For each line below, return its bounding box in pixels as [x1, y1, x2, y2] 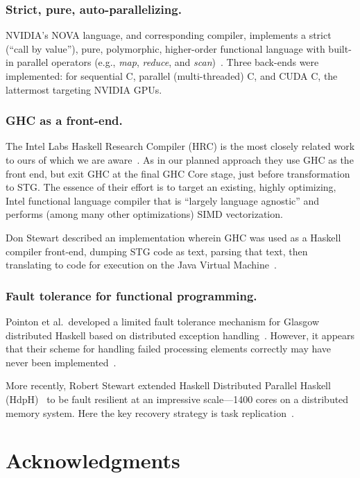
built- [328, 41, 352, 56]
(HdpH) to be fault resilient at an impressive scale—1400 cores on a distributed [6, 391, 349, 406]
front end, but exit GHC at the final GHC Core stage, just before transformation [6, 166, 350, 180]
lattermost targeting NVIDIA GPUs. [6, 82, 162, 96]
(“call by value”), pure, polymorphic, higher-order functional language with [6, 41, 325, 56]
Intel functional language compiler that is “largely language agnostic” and [6, 193, 320, 207]
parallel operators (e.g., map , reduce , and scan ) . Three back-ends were [17, 55, 319, 69]
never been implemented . [6, 355, 117, 369]
